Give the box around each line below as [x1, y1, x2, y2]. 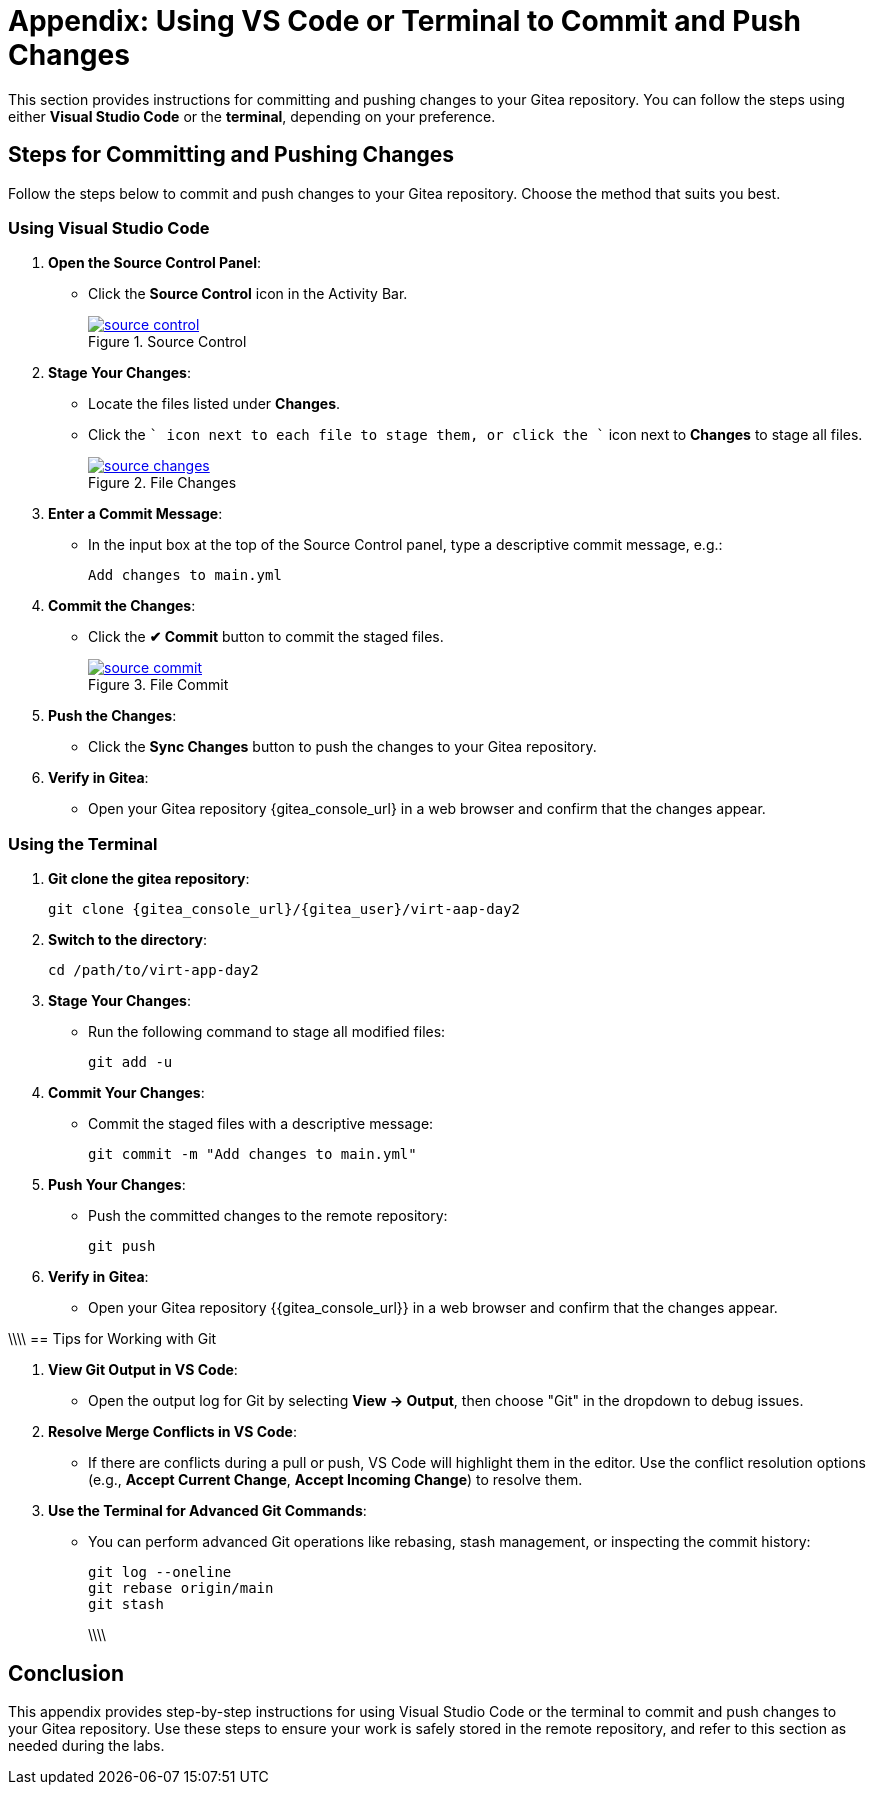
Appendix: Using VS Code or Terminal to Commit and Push [8, 4, 801, 38]
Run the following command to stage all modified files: [88, 1023, 446, 1041]
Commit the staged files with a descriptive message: [88, 1115, 434, 1133]
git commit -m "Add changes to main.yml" [88, 1146, 417, 1163]
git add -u [88, 1054, 173, 1071]
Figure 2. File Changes [88, 474, 237, 492]
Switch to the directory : [48, 931, 208, 949]
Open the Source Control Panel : [48, 254, 261, 272]
